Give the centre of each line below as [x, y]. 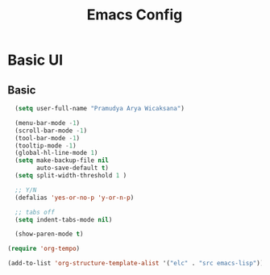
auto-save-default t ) [73, 168]
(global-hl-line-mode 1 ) [56, 153]
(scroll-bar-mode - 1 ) [51, 131]
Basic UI [35, 60]
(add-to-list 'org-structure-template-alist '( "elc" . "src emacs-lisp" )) [136, 264]
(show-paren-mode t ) [49, 234]
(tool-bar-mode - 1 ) [48, 138]
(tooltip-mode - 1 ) [46, 146]
